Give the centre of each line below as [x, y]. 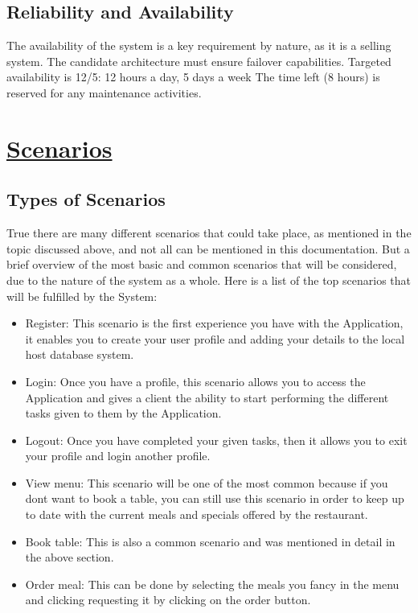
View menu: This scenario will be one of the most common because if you [207, 482]
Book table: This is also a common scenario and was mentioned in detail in [210, 541]
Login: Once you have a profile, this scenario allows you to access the [195, 381]
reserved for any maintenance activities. [104, 92]
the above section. [70, 557]
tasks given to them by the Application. [123, 413]
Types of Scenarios [86, 199]
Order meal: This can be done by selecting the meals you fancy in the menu [212, 584]
